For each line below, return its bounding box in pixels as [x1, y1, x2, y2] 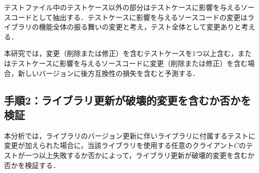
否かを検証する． [4, 159, 60, 170]
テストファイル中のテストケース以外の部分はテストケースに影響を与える [4, 2, 241, 12]
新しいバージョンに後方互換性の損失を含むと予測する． [17, 67, 200, 78]
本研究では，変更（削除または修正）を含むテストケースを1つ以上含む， [4, 48, 238, 58]
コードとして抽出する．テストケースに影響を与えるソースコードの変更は [10, 11, 248, 22]
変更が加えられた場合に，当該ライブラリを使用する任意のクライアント [4, 140, 234, 150]
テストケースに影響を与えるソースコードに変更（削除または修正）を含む [10, 57, 248, 68]
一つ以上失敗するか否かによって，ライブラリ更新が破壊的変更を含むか [24, 149, 255, 160]
